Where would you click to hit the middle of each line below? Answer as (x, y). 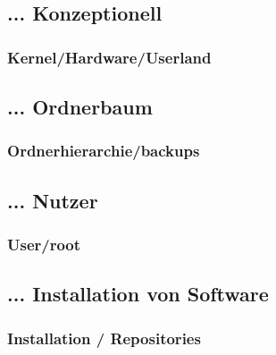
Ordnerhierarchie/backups (104, 151)
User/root (44, 244)
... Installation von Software (138, 294)
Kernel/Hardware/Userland (109, 57)
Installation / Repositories (104, 338)
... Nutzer (53, 200)
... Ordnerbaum (80, 107)
